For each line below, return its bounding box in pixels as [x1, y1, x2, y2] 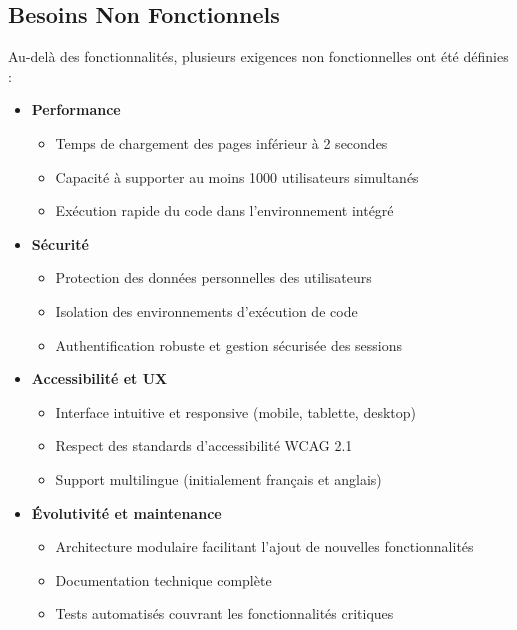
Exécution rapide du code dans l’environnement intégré [55, 200, 394, 221]
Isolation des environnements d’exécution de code [55, 300, 358, 321]
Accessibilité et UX [31, 368, 168, 389]
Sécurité [31, 233, 89, 254]
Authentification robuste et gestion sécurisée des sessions [55, 334, 403, 355]
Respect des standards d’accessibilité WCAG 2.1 [55, 435, 353, 456]
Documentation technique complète [55, 569, 272, 590]
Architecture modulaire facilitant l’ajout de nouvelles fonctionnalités [55, 536, 474, 557]
